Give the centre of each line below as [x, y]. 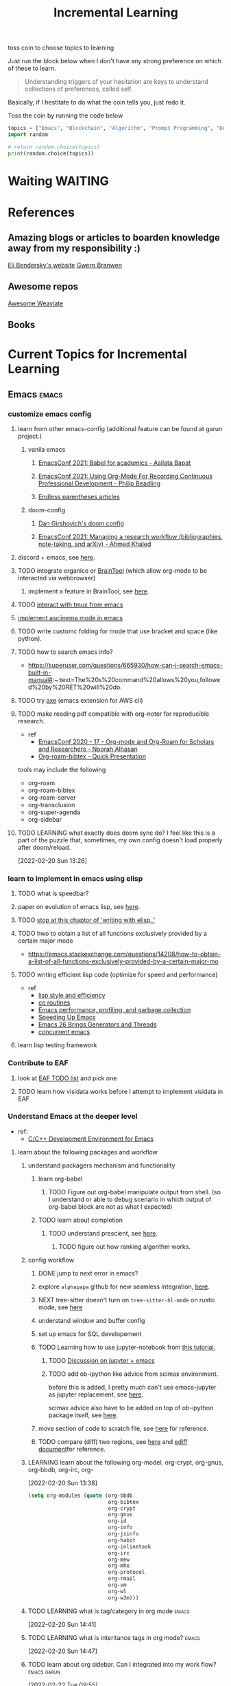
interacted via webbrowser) [57, 578]
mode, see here [60, 1307]
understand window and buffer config [92, 1320]
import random [28, 135]
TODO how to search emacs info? [65, 652]
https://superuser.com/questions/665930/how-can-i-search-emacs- [125, 665]
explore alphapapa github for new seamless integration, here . [124, 1287]
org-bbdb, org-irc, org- [61, 1469]
